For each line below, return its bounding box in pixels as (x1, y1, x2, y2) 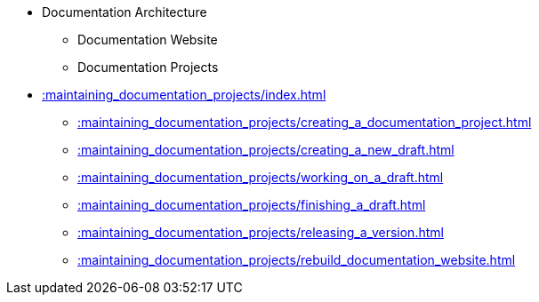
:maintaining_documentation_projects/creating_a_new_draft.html (77, 142, 455, 157)
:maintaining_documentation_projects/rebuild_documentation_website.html (77, 252, 516, 267)
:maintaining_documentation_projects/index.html (42, 87, 326, 102)
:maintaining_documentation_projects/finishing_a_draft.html (77, 197, 426, 212)
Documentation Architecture (42, 4, 207, 20)
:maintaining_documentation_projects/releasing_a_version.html (77, 225, 444, 240)
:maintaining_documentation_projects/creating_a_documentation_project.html (77, 115, 532, 130)
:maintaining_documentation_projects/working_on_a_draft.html (77, 170, 444, 185)
